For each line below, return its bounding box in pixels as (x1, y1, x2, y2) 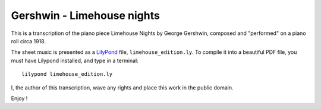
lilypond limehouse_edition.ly (21, 71, 113, 78)
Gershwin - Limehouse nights (11, 9, 160, 22)
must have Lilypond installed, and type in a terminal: (11, 57, 139, 64)
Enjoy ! (11, 95, 28, 102)
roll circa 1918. (11, 37, 46, 44)
